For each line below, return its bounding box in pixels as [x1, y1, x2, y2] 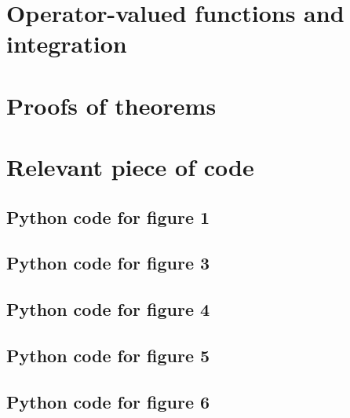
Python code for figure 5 [6, 343, 210, 368]
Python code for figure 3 [6, 251, 210, 275]
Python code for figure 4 [6, 297, 210, 321]
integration [6, 27, 127, 60]
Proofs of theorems [6, 89, 217, 121]
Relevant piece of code [6, 151, 254, 183]
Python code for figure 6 [6, 389, 210, 413]
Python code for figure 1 [6, 204, 210, 229]
